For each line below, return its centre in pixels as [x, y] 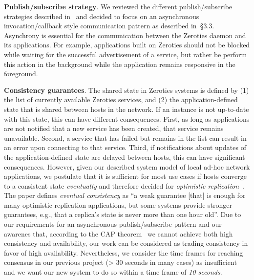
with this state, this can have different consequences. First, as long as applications [127, 118]
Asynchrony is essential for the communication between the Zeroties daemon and [125, 35]
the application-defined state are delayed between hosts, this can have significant [125, 157]
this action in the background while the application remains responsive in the [120, 64]
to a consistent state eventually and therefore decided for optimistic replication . [124, 185]
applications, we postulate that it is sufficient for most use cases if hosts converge [125, 176]
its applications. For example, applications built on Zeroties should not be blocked [127, 45]
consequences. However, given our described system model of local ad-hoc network [127, 166]
